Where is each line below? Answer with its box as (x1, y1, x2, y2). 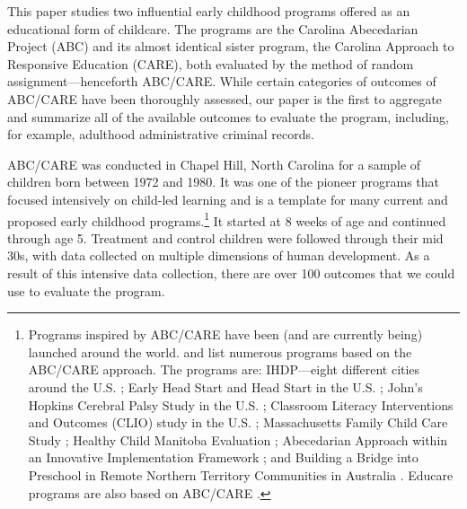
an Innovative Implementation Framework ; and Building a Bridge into (28, 448, 419, 467)
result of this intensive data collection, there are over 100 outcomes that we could (7, 263, 455, 282)
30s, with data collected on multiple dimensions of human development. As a (7, 246, 430, 265)
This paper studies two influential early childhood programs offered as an (7, 2, 410, 20)
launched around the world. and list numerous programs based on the (28, 342, 412, 361)
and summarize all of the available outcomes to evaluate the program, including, (7, 107, 449, 126)
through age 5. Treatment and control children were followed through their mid (7, 228, 444, 247)
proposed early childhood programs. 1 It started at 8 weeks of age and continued (7, 208, 446, 230)
